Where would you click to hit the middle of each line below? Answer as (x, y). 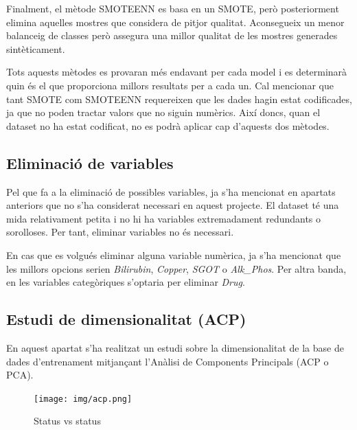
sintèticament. (36, 48)
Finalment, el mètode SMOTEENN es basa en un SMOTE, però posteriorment (173, 8)
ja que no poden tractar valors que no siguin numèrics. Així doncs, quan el (163, 112)
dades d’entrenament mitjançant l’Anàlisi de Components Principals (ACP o (168, 361)
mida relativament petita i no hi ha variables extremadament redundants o (164, 218)
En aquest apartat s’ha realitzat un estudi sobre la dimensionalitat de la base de (175, 347)
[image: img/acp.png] (83, 399)
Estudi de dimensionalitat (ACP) (126, 319)
